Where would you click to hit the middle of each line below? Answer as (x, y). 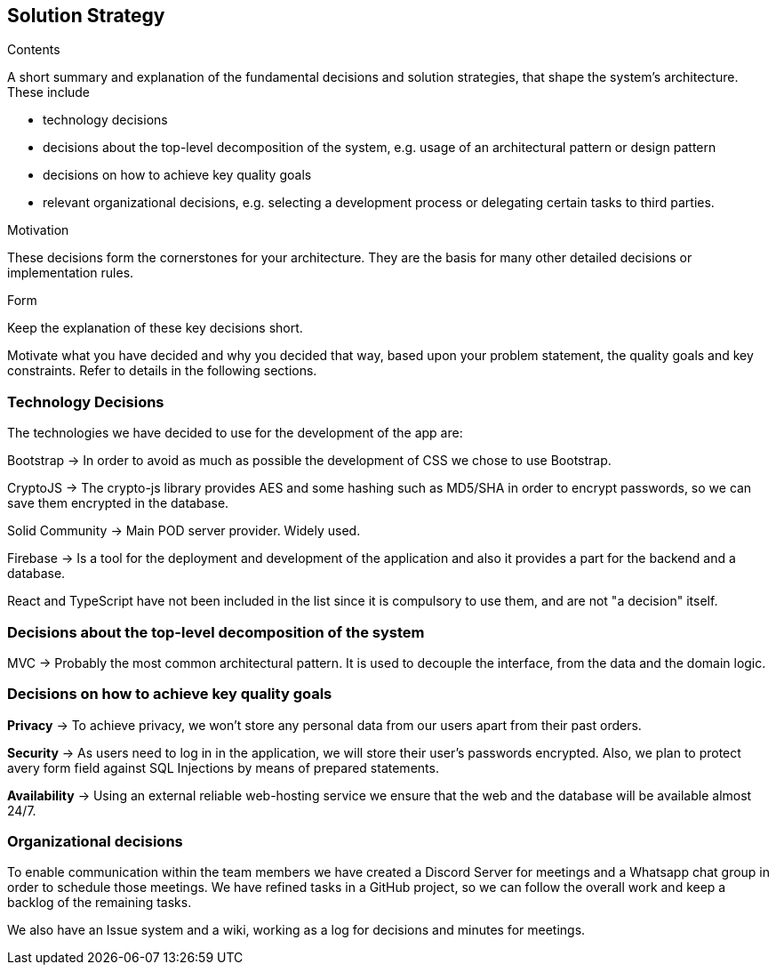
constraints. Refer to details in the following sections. (162, 371)
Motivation (38, 230)
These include (49, 92)
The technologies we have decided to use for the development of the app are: (235, 433)
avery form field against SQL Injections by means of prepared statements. (223, 767)
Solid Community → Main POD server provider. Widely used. (184, 531)
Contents (34, 50)
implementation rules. (71, 273)
